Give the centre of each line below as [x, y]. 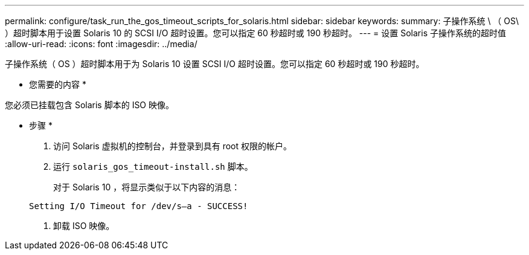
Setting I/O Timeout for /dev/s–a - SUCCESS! [139, 206]
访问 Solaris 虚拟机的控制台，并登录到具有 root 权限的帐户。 [172, 146]
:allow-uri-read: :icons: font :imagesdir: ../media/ [101, 44]
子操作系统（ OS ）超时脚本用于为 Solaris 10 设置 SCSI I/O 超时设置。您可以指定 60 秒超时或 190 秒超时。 [215, 64]
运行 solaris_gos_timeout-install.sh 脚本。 [153, 166]
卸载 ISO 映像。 [84, 226]
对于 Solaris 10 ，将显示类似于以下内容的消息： [147, 187]
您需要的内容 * [58, 84]
